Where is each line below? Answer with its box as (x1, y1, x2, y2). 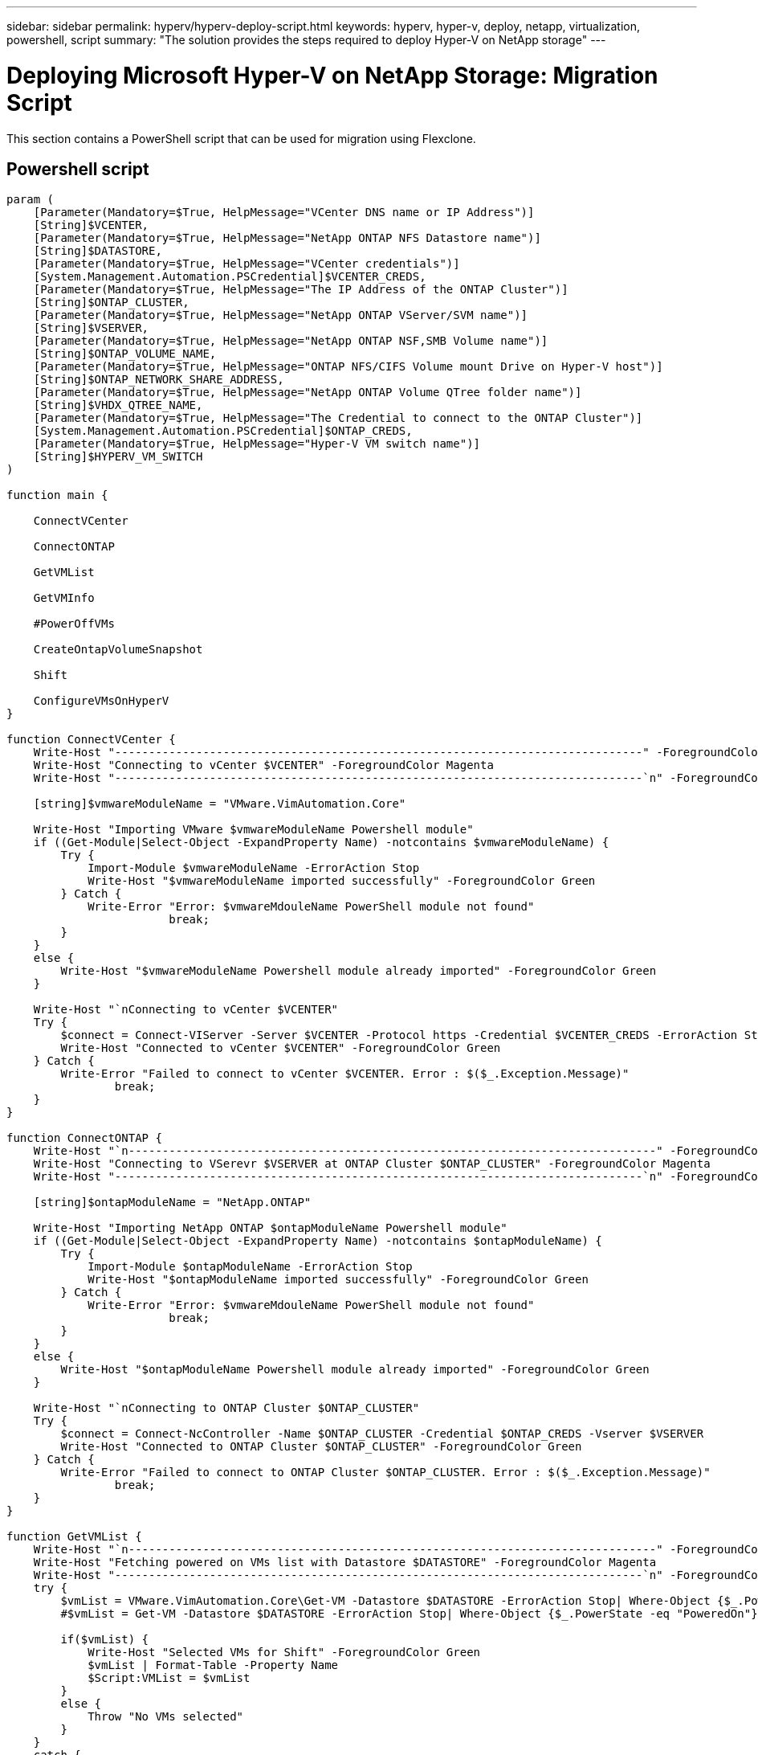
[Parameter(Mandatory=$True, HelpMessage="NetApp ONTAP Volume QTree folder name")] (33, 386, 582, 399)
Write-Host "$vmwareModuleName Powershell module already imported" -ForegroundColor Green (60, 964, 657, 978)
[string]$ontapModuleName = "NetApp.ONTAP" (33, 1196, 312, 1209)
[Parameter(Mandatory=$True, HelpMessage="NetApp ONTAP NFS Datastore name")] (33, 231, 541, 245)
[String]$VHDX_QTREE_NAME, (33, 399, 203, 412)
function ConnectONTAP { (6, 1131, 162, 1145)
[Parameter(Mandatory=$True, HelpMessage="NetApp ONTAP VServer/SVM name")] (33, 309, 528, 322)
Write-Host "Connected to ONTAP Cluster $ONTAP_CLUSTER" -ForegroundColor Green (60, 1440, 582, 1454)
